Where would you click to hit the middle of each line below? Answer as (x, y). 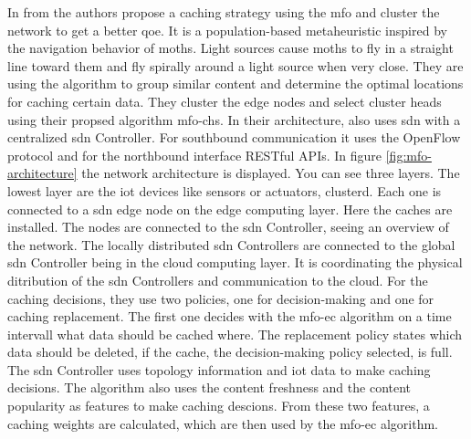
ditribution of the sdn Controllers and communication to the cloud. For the (218, 280)
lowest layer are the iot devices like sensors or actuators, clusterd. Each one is (225, 190)
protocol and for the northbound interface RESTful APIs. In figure (195, 155)
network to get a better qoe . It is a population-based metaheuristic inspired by (227, 30)
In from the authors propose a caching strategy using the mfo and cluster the (224, 12)
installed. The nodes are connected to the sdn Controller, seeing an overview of (228, 227)
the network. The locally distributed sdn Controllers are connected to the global (231, 244)
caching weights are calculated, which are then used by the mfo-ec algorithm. (223, 423)
